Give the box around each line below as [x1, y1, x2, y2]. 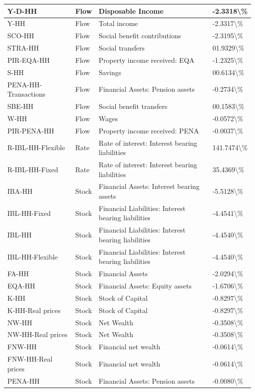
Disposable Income [99, 5, 164, 16]
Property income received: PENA [99, 125, 199, 135]
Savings [99, 67, 122, 77]
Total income [99, 18, 138, 28]
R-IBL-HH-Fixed [7, 164, 58, 174]
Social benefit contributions [99, 30, 181, 41]
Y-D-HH [7, 5, 37, 16]
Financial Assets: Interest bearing [99, 181, 200, 191]
